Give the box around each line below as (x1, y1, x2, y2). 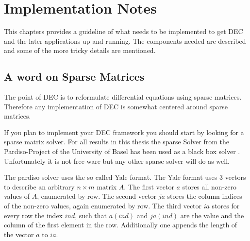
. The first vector (124, 181, 174, 191)
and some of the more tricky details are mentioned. (4, 45, 156, 55)
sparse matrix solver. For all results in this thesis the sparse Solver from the (4, 137, 230, 147)
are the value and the (180, 210, 244, 220)
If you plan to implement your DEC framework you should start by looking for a (4, 127, 244, 137)
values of (4, 191, 30, 201)
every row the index (4, 210, 63, 220)
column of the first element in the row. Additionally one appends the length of (4, 220, 237, 230)
